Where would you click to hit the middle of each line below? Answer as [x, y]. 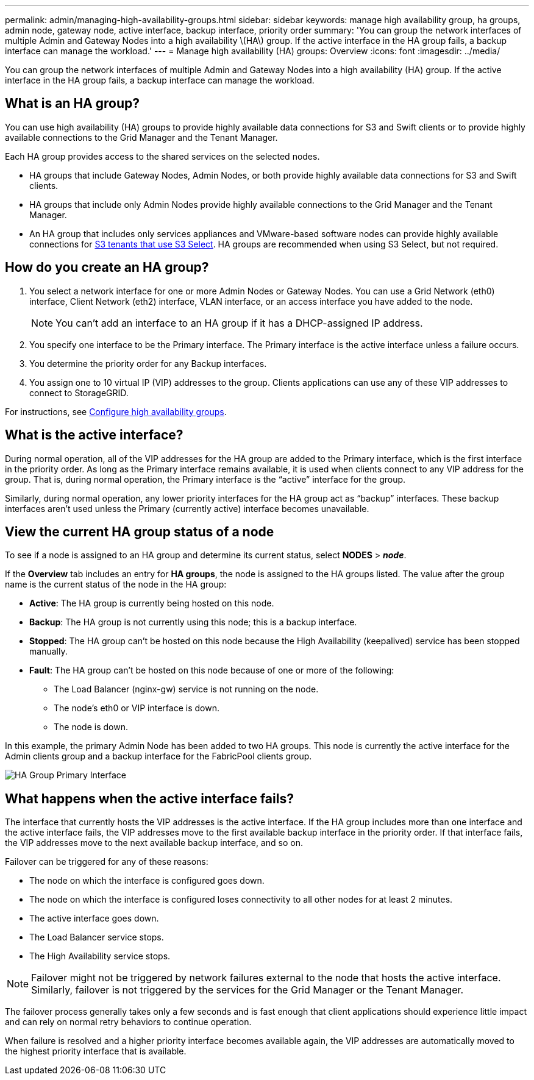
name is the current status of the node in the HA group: [116, 584]
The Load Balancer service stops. [97, 937]
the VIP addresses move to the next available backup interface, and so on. [154, 843]
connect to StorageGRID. [79, 393]
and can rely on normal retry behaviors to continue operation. [128, 1022]
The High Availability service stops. [100, 956]
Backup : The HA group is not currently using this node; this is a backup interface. [193, 622]
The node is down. [91, 727]
